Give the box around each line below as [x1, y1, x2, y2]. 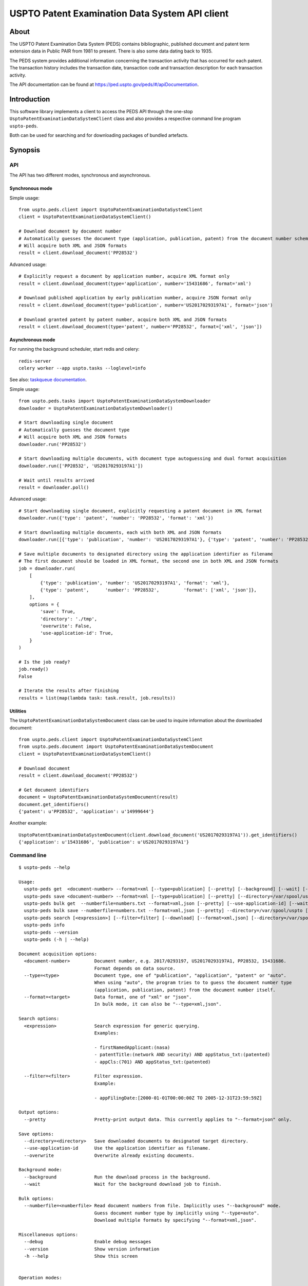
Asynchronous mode [9, 336, 55, 343]
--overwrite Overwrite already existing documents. [24, 1152, 195, 1158]
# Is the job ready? [18, 659, 70, 665]
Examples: [94, 1030, 119, 1036]
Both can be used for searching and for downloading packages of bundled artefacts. [9, 132, 189, 138]
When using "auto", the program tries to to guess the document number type [94, 980, 292, 986]
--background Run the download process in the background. [24, 1174, 211, 1180]
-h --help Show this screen [24, 1253, 138, 1259]
